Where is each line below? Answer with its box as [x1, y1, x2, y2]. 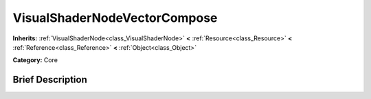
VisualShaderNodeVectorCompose [12, 10, 218, 25]
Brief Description [12, 74, 87, 85]
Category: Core [12, 56, 58, 64]
